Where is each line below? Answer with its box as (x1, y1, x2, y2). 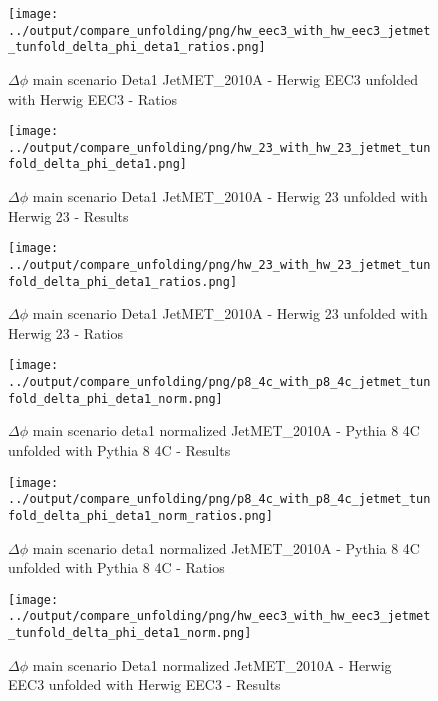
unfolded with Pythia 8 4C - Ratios (8, 557, 225, 578)
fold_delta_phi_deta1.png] (8, 157, 187, 172)
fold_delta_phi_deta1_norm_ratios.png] (8, 508, 273, 523)
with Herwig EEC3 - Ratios (8, 88, 178, 109)
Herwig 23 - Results (8, 205, 129, 226)
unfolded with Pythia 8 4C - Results (8, 440, 231, 461)
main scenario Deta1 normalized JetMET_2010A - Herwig (32, 654, 392, 675)
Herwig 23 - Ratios (8, 322, 124, 343)
